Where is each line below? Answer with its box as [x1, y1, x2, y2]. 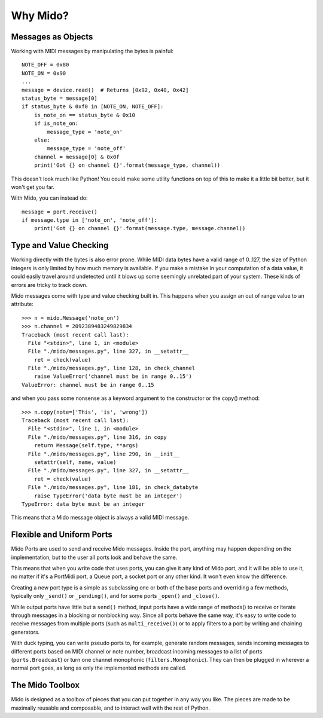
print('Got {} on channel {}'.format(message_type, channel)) [33, 162, 221, 169]
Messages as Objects [11, 32, 93, 42]
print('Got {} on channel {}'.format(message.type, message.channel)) [33, 225, 246, 232]
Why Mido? [11, 9, 69, 22]
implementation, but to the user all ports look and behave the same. [11, 554, 178, 561]
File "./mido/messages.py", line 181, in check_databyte [28, 484, 199, 491]
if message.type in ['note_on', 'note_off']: [22, 217, 158, 224]
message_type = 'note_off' [47, 145, 126, 152]
